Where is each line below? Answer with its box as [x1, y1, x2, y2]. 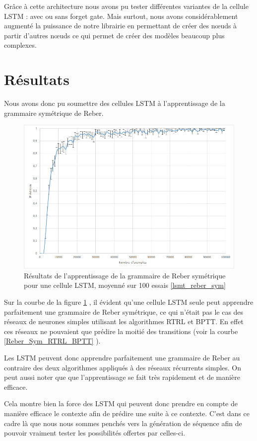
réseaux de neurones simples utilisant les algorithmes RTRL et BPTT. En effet [4, 316, 244, 327]
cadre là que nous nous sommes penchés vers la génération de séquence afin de [4, 418, 242, 428]
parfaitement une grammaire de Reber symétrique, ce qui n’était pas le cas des [4, 306, 244, 317]
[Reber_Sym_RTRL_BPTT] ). [4, 336, 101, 346]
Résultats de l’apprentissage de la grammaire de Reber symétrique [24, 270, 226, 280]
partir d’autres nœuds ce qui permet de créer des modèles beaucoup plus [4, 30, 225, 40]
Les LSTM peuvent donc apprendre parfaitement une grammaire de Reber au [4, 352, 240, 362]
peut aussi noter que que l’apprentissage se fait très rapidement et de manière [4, 372, 240, 382]
